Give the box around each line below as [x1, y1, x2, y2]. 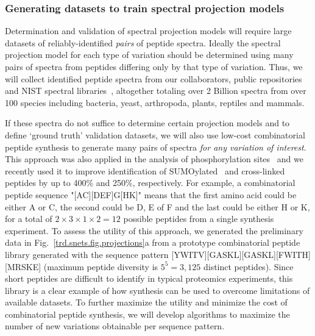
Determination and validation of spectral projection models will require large [5, 24, 292, 37]
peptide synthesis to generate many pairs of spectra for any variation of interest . [5, 140, 306, 153]
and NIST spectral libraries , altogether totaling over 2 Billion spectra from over [5, 84, 306, 97]
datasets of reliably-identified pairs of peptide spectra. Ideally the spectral [5, 36, 281, 49]
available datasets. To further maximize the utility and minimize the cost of [5, 296, 288, 309]
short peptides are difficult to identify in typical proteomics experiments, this [5, 272, 293, 285]
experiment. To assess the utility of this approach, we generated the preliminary [5, 224, 303, 237]
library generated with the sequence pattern [5, 248, 169, 260]
